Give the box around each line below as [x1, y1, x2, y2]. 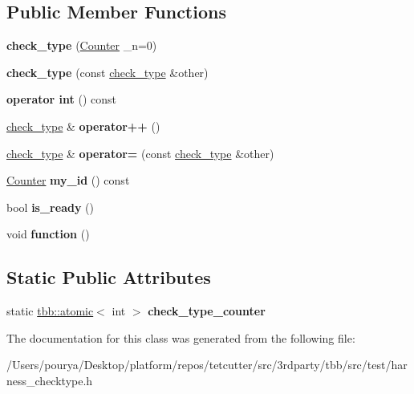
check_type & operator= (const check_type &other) [6, 144, 274, 161]
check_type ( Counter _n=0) [6, 37, 157, 54]
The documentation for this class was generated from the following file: [6, 329, 355, 346]
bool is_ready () [6, 198, 94, 215]
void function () [6, 225, 90, 242]
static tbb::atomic [6, 303, 94, 319]
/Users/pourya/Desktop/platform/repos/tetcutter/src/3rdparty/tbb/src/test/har [6, 356, 408, 373]
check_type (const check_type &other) [6, 63, 209, 80]
